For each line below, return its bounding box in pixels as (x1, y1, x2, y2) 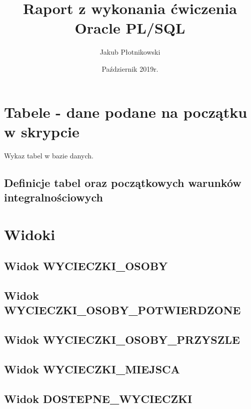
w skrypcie (4, 121, 79, 141)
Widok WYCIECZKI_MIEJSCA (4, 361, 180, 376)
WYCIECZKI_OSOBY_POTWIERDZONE (4, 302, 241, 318)
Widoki (4, 224, 55, 244)
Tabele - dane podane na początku (4, 101, 247, 122)
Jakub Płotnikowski (99, 47, 160, 57)
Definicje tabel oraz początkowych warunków (4, 174, 241, 190)
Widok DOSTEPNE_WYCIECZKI (4, 390, 192, 406)
